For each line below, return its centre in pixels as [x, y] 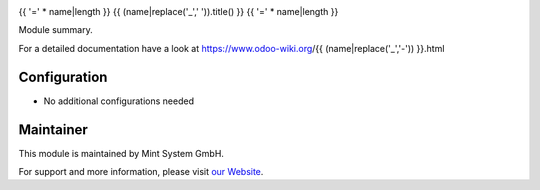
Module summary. [56, 30]
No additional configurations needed [119, 101]
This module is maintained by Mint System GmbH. [121, 153]
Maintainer [53, 129]
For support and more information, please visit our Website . [141, 171]
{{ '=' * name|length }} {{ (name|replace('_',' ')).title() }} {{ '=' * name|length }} [178, 11]
